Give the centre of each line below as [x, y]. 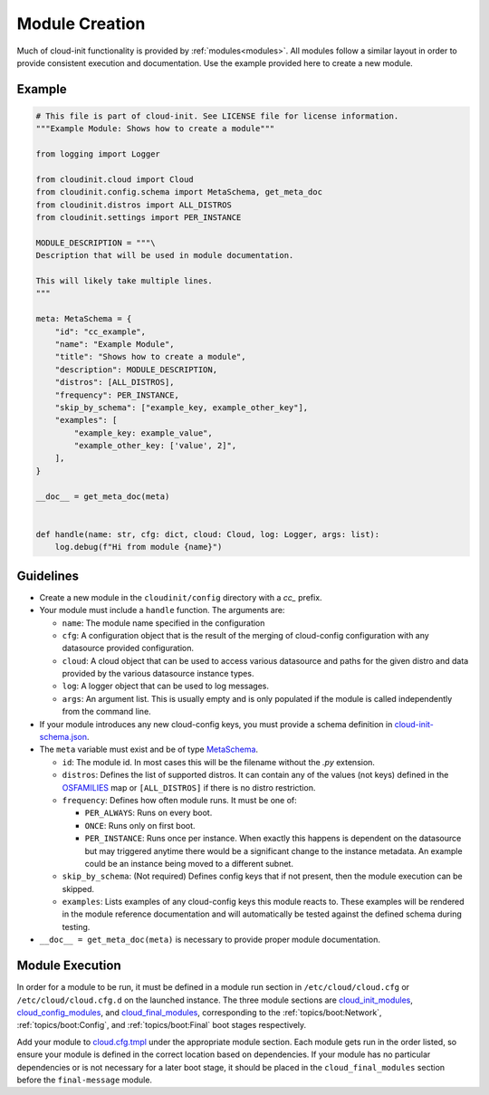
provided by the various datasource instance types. [158, 674]
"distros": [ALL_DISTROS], [115, 382]
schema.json [63, 737]
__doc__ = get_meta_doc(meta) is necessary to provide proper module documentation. [210, 940]
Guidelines [48, 576]
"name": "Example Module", [115, 344]
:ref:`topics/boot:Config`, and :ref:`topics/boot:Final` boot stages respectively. [162, 1025]
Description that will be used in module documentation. [165, 255]
